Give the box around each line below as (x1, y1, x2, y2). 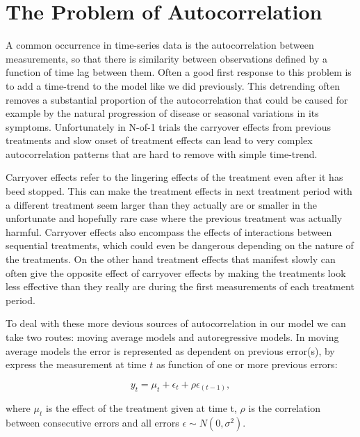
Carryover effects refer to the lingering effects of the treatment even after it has (6, 170, 343, 184)
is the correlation (248, 401, 321, 415)
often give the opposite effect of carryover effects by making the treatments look (6, 265, 346, 280)
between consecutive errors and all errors (6, 415, 179, 430)
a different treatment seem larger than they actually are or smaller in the (6, 197, 317, 212)
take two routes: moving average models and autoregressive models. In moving (6, 330, 339, 344)
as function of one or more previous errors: (156, 357, 338, 372)
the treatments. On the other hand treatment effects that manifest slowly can (6, 252, 336, 267)
